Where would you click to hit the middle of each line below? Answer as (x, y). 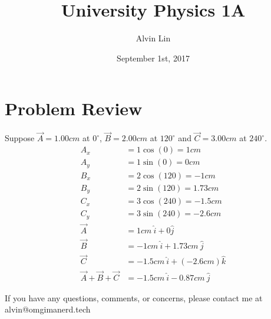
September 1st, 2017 (153, 58)
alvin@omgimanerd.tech (48, 309)
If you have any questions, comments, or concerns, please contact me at (134, 297)
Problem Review (74, 108)
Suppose (20, 138)
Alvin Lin (153, 38)
